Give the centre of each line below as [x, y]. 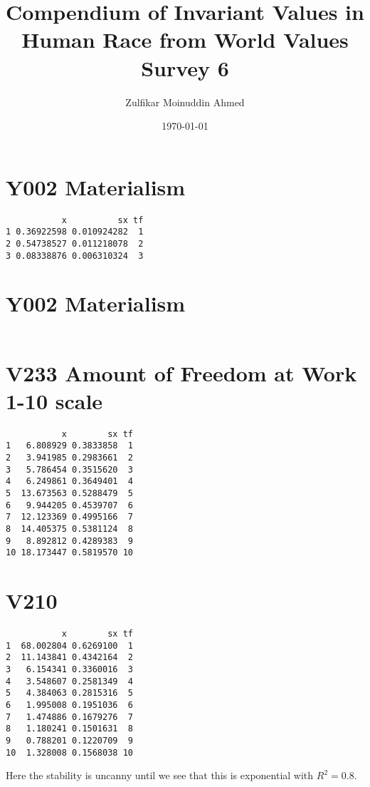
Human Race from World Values [185, 40]
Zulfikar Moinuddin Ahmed [185, 102]
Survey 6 [185, 67]
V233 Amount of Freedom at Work [181, 372]
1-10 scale [54, 400]
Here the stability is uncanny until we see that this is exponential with [160, 775]
